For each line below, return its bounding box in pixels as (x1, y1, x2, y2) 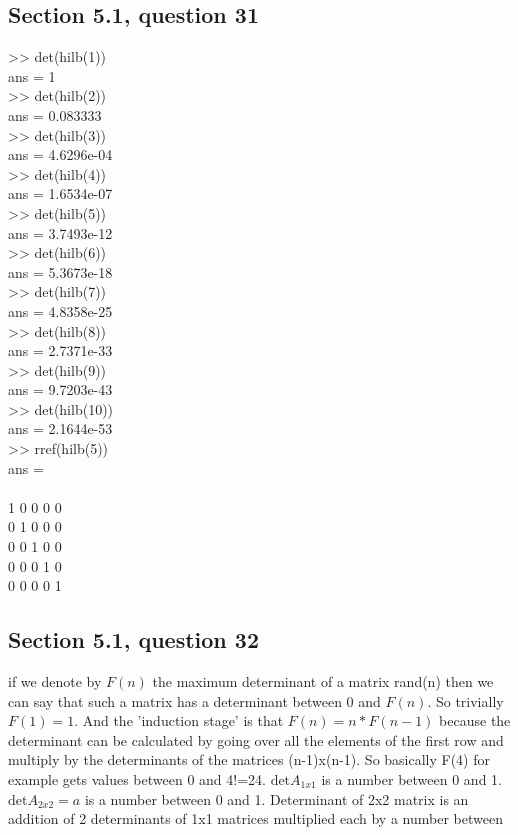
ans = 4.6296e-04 (8, 144, 113, 165)
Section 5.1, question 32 (8, 624, 259, 655)
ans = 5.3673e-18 (8, 261, 113, 282)
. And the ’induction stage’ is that (74, 710, 284, 731)
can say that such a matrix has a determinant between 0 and (8, 690, 381, 711)
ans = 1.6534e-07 (8, 183, 113, 204)
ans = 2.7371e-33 (8, 340, 113, 361)
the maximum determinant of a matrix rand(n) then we (152, 671, 494, 692)
